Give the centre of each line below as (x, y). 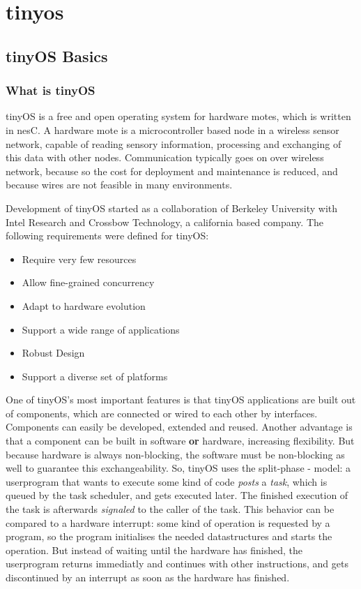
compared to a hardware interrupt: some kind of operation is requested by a (168, 522)
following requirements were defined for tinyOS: (107, 236)
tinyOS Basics (57, 55)
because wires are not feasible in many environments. (119, 185)
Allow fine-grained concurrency (88, 282)
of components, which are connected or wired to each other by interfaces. (162, 413)
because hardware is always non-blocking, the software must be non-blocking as (175, 454)
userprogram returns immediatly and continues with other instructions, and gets (177, 564)
